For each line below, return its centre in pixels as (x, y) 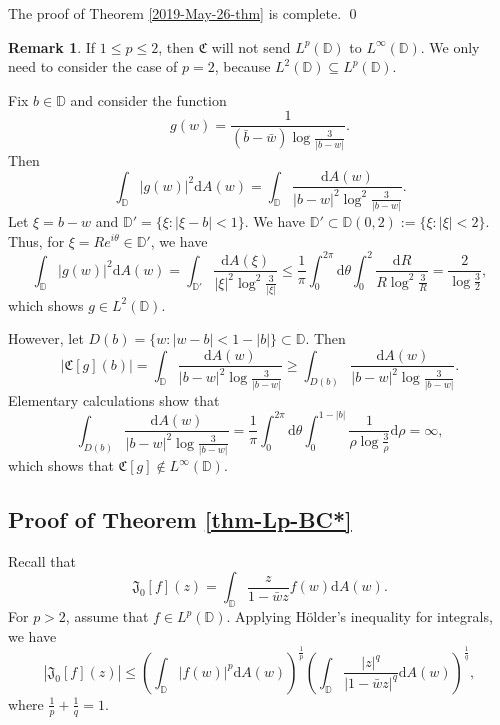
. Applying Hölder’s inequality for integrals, (359, 616)
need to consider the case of (93, 66)
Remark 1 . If (52, 46)
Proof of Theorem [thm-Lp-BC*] (180, 519)
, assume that (107, 616)
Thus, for (36, 240)
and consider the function (148, 99)
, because (242, 66)
